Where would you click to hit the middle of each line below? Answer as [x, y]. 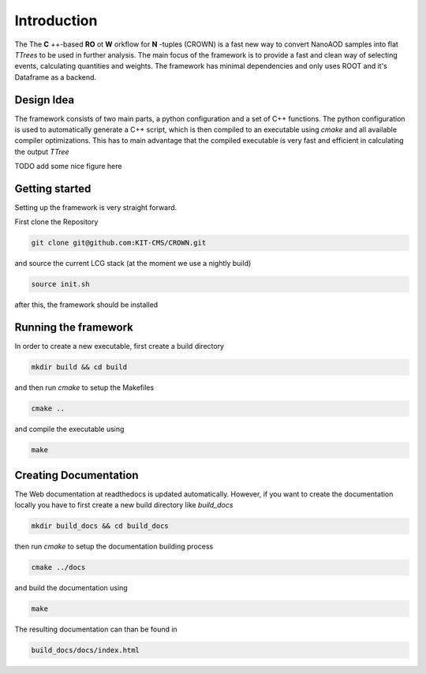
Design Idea [45, 100]
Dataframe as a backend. [56, 77]
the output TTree [42, 152]
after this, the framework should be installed [86, 305]
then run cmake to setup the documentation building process [114, 547]
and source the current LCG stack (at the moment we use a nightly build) [133, 264]
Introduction [56, 21]
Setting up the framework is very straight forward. [96, 208]
